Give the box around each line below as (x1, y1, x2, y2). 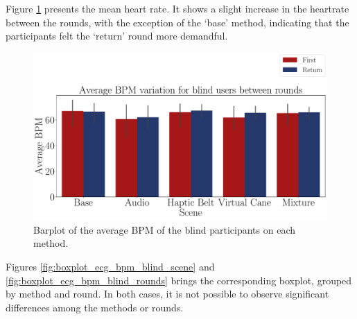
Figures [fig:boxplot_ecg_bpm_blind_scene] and (6, 259, 215, 273)
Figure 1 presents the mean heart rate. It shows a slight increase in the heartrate (6, 1, 349, 15)
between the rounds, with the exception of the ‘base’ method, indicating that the (6, 15, 349, 29)
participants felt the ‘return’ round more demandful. (6, 28, 228, 43)
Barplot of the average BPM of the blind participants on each (33, 222, 296, 236)
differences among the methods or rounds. (6, 300, 184, 314)
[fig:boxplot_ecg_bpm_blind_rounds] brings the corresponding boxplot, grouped (6, 273, 352, 287)
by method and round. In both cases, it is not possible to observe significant (6, 286, 329, 301)
